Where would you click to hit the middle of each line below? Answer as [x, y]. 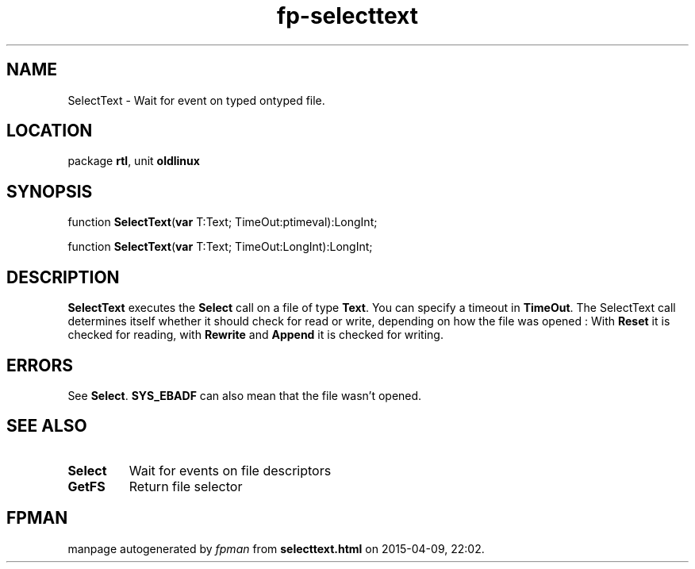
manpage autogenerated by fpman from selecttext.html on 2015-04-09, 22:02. [276, 548]
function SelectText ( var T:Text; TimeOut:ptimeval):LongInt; [223, 222]
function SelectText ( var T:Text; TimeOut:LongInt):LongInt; [220, 247]
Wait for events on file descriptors [230, 470]
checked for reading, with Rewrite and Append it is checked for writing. [255, 335]
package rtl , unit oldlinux [134, 161]
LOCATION [50, 131]
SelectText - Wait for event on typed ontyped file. [196, 100]
